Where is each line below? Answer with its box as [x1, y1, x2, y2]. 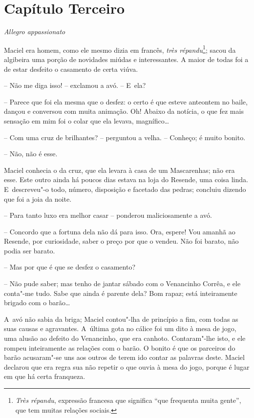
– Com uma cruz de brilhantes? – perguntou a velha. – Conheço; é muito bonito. [4, 132, 246, 142]
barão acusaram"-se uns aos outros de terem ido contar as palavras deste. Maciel [4, 352, 245, 362]
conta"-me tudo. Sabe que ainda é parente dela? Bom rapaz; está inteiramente [4, 288, 237, 298]
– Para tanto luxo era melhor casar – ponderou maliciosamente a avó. [4, 210, 212, 220]
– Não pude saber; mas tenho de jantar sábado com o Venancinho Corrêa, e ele [4, 278, 241, 289]
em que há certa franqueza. [4, 371, 85, 381]
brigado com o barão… [4, 297, 70, 308]
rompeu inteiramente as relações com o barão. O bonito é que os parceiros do [4, 342, 235, 353]
